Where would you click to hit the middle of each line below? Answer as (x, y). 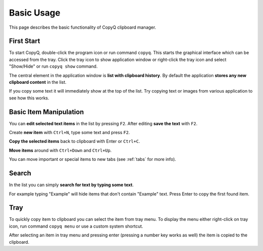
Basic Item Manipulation (47, 112)
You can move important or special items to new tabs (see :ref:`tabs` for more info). (93, 159)
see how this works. (29, 98)
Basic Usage (35, 13)
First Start (25, 41)
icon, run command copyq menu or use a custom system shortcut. (76, 226)
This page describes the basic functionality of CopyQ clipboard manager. (83, 27)
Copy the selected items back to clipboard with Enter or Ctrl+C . (75, 141)
